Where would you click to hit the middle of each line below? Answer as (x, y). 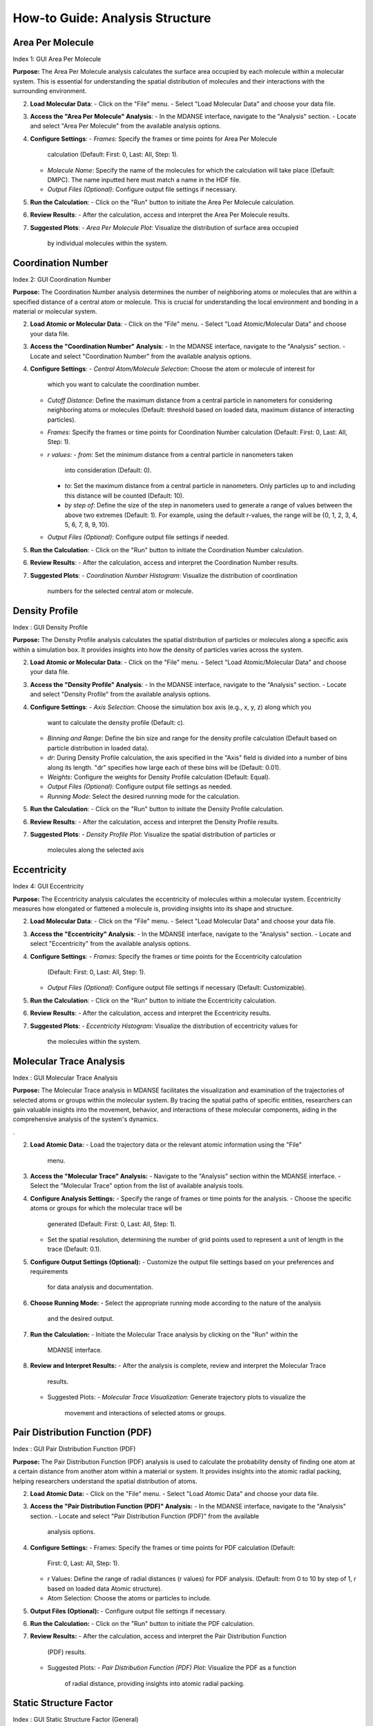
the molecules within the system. (94, 1041)
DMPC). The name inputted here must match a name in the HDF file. (144, 180)
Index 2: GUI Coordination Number (62, 279)
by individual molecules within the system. (108, 243)
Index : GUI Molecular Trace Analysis (65, 1078)
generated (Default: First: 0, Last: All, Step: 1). (112, 1224)
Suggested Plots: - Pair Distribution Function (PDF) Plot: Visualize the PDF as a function (172, 1668)
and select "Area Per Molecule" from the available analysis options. (125, 126)
